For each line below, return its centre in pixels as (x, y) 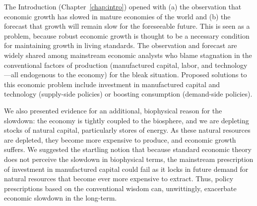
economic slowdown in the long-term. (61, 198)
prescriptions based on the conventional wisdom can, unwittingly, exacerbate (120, 188)
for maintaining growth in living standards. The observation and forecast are (121, 45)
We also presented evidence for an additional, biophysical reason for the (113, 110)
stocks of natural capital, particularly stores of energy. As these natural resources (127, 130)
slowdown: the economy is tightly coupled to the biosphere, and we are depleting (127, 120)
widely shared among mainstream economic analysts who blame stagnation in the (128, 55)
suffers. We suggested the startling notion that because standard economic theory (128, 149)
